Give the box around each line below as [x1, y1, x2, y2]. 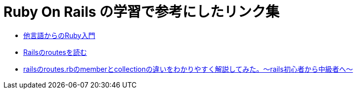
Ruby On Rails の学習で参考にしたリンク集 [3, 3, 280, 20]
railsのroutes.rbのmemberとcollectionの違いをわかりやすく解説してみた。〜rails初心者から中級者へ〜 [23, 64, 353, 73]
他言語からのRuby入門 [23, 31, 95, 40]
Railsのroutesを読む [23, 47, 87, 56]
